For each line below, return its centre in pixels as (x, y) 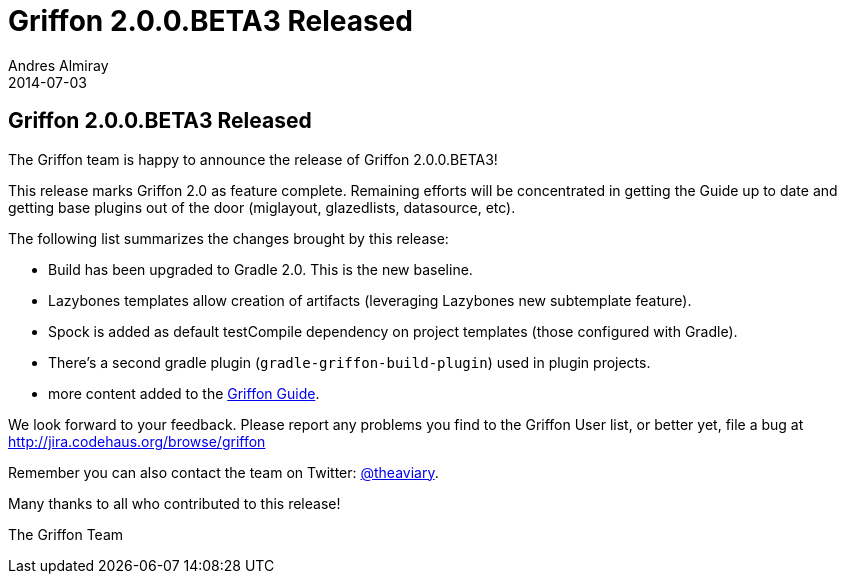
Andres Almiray (58, 65)
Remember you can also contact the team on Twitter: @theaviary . (223, 472)
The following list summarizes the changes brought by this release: (228, 238)
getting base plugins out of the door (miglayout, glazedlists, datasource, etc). (262, 207)
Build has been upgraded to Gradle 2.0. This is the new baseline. (260, 269)
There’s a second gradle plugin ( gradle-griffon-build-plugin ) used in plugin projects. (349, 362)
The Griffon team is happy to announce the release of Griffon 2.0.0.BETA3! (253, 159)
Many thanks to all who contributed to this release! (174, 503)
